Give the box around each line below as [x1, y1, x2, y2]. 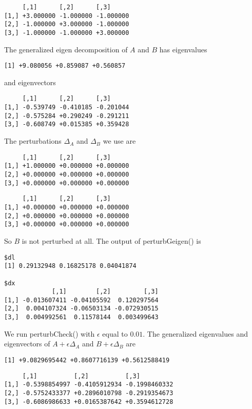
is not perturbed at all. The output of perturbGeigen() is [22, 235, 201, 246]
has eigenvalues [159, 44, 207, 54]
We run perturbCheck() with [4, 328, 95, 339]
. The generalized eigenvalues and [143, 328, 248, 339]
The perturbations [4, 135, 62, 146]
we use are [103, 135, 136, 146]
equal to [102, 328, 128, 339]
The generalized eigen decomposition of [4, 44, 128, 54]
